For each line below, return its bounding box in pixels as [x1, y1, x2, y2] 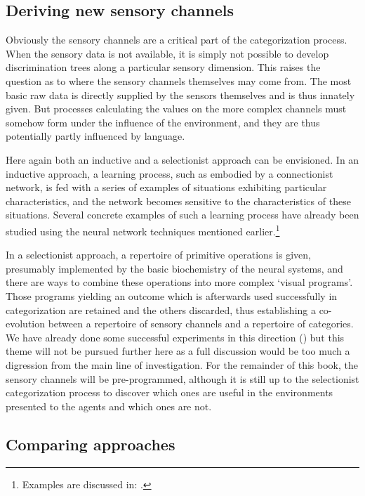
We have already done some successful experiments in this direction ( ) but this [6, 329, 345, 344]
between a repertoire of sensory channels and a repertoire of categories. [48, 316, 354, 331]
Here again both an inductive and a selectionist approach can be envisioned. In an [6, 152, 359, 167]
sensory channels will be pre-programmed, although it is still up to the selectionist [6, 371, 359, 386]
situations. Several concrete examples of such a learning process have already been [6, 207, 359, 222]
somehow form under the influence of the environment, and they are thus [6, 115, 320, 129]
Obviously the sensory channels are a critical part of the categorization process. [6, 32, 347, 47]
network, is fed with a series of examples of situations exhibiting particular [6, 180, 327, 195]
